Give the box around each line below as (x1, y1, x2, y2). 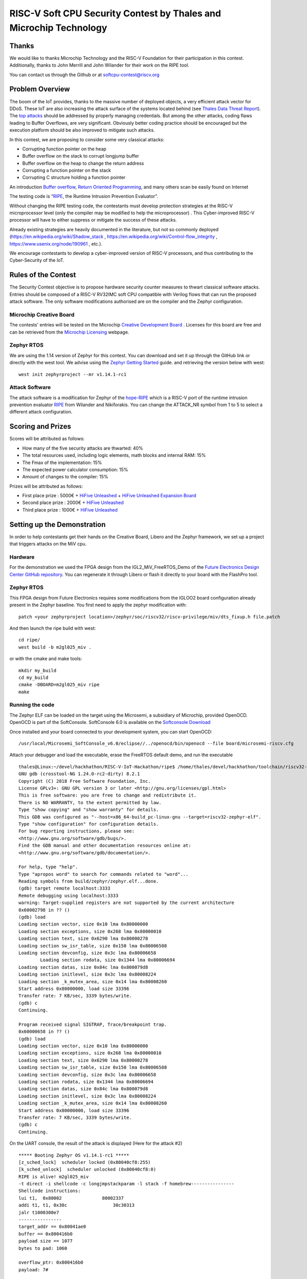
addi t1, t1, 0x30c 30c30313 (18, 1202, 135, 1208)
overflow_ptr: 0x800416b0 (18, 1260, 84, 1266)
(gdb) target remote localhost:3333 (18, 886, 111, 891)
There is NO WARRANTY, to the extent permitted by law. (18, 800, 162, 805)
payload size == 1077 (18, 1238, 73, 1244)
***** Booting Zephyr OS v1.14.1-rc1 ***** (18, 1152, 129, 1158)
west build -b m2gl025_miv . (18, 644, 92, 650)
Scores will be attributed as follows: (9, 435, 85, 442)
